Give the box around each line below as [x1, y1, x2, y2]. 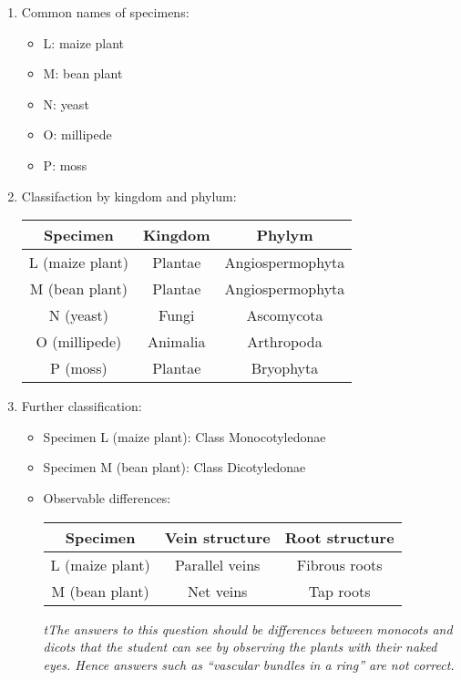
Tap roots [308, 580, 371, 602]
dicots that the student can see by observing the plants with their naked [43, 637, 437, 656]
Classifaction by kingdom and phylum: [21, 186, 237, 205]
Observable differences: [43, 488, 171, 507]
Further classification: [21, 397, 142, 416]
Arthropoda [247, 331, 323, 353]
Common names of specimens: [21, 3, 190, 21]
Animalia [147, 331, 206, 353]
